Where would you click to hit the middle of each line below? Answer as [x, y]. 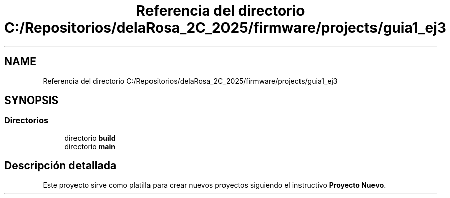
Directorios [26, 120]
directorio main [90, 146]
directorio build [90, 138]
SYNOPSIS [31, 101]
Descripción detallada [60, 166]
